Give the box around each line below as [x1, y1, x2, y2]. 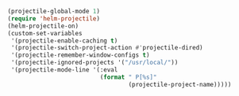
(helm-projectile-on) [7, 22, 79, 30]
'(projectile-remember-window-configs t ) [10, 51, 150, 59]
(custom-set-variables [7, 29, 83, 37]
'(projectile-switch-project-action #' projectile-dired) [10, 44, 203, 52]
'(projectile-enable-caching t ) [10, 36, 118, 45]
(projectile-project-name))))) [128, 80, 232, 88]
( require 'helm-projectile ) [7, 14, 101, 23]
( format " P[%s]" [99, 73, 157, 81]
